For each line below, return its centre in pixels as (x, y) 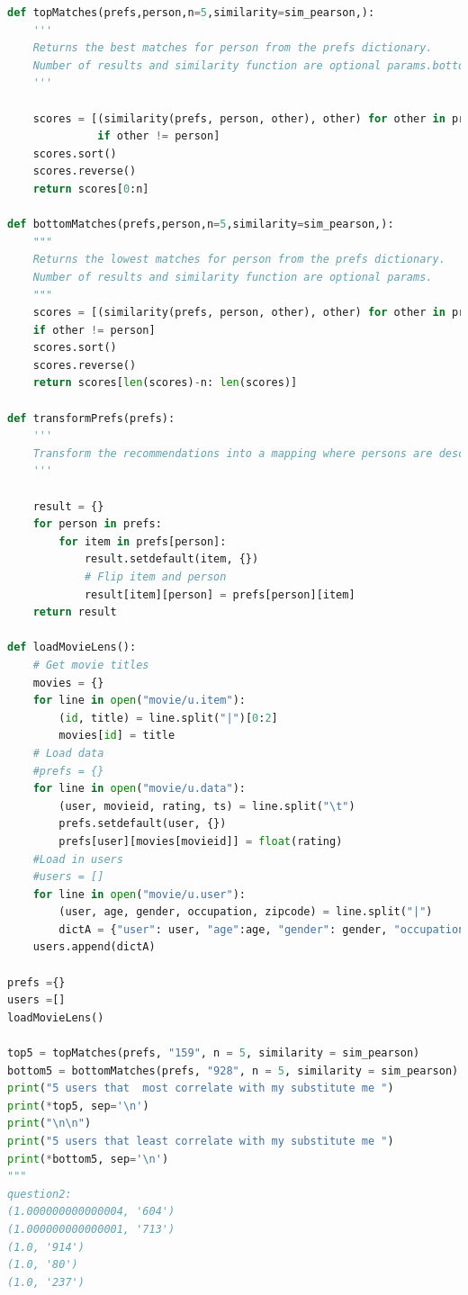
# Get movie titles (91, 665)
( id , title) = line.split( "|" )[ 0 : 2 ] (168, 718)
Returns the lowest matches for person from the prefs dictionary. (239, 260)
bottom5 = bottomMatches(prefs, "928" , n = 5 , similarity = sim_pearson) (233, 1070)
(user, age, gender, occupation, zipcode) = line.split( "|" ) (246, 912)
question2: (40, 1194)
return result (75, 612)
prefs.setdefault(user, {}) (143, 824)
